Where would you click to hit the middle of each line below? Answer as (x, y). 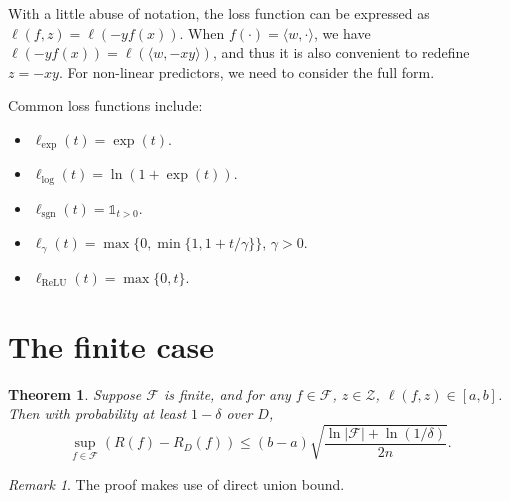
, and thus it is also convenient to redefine (341, 52)
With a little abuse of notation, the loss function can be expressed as (219, 13)
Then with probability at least (97, 413)
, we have (342, 32)
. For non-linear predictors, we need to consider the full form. (246, 71)
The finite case (111, 345)
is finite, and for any (227, 393)
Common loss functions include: (105, 105)
